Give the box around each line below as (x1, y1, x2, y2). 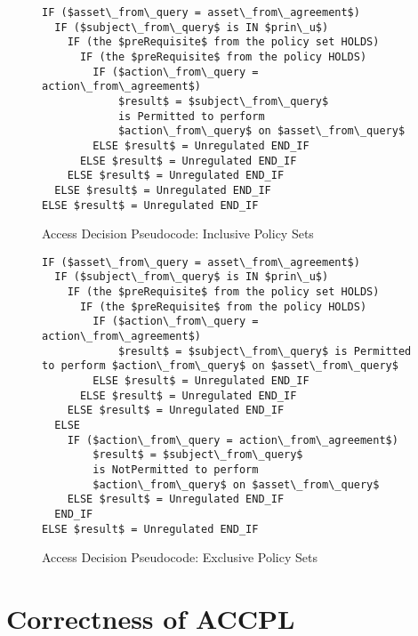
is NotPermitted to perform (92, 463, 259, 476)
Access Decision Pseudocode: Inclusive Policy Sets (42, 224, 314, 243)
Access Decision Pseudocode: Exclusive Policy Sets (42, 548, 318, 567)
